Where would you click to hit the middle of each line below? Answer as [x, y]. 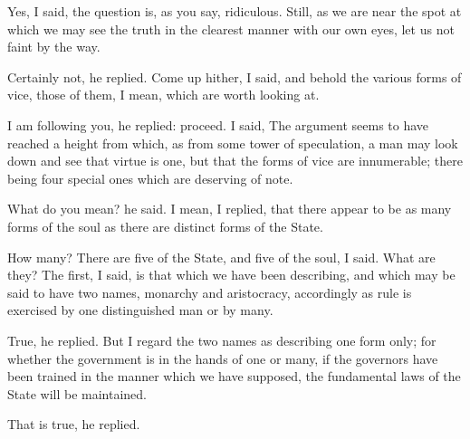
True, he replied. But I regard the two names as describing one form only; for [222, 340]
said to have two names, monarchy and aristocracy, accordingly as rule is [210, 292]
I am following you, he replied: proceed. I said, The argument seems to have [218, 124]
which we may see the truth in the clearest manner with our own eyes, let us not [231, 29]
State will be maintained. [77, 393]
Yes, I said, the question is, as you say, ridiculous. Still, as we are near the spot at [235, 11]
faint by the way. [54, 47]
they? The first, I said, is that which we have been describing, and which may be [231, 275]
